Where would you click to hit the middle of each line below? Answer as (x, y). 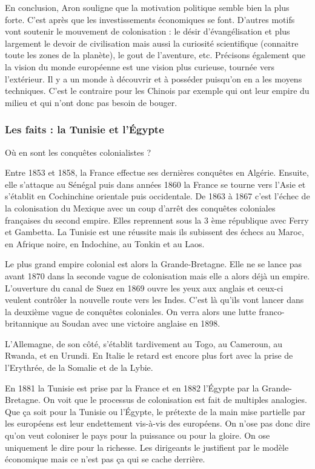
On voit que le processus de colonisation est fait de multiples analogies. (175, 400)
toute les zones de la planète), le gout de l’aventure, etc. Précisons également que (155, 55)
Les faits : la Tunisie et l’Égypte (85, 129)
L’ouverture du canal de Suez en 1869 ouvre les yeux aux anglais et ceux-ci (144, 288)
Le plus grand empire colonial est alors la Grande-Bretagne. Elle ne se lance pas (154, 264)
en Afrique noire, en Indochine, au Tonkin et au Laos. (105, 243)
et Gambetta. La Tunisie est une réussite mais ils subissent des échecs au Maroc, (154, 232)
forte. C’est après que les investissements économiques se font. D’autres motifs (150, 19)
